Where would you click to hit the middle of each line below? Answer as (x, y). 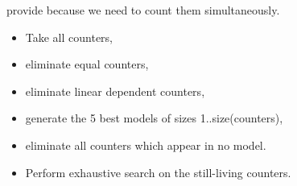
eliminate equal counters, (87, 64)
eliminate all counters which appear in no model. (146, 145)
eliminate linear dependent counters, (115, 91)
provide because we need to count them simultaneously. (143, 10)
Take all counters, (69, 37)
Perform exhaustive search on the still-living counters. (158, 172)
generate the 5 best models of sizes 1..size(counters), (154, 118)
